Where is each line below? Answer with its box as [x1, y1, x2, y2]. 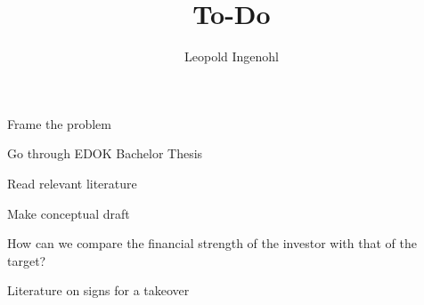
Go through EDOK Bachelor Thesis [7, 144, 203, 163]
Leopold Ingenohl [184, 47, 279, 66]
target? [7, 251, 46, 269]
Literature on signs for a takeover [7, 281, 190, 300]
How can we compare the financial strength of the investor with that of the [7, 234, 417, 253]
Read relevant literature [7, 173, 137, 192]
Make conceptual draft [7, 204, 130, 222]
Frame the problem [7, 114, 111, 132]
